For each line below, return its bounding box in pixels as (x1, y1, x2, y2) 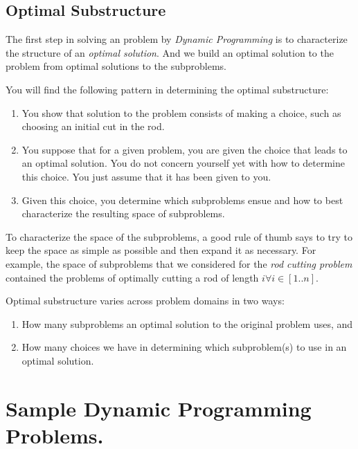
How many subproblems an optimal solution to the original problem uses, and (21, 316, 353, 331)
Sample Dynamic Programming (6, 394, 312, 422)
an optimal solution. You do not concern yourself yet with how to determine (21, 156, 345, 170)
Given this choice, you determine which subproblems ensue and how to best (21, 192, 343, 207)
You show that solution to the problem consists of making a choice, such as (21, 105, 341, 120)
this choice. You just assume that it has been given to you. (21, 169, 271, 183)
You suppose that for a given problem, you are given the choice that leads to (21, 142, 348, 156)
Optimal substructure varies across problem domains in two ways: (6, 293, 285, 308)
